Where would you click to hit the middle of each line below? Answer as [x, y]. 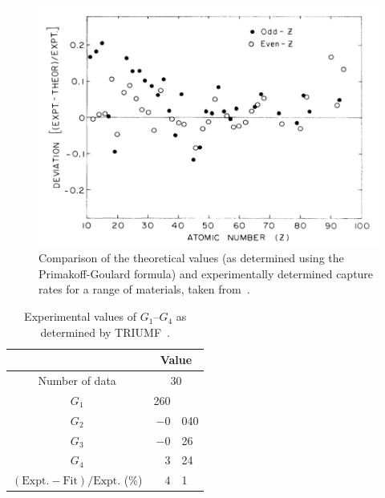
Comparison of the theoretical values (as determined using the [191, 258]
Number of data [77, 381]
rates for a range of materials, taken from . [144, 289]
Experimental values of [81, 316]
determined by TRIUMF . [105, 332]
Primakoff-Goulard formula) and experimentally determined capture [206, 273]
